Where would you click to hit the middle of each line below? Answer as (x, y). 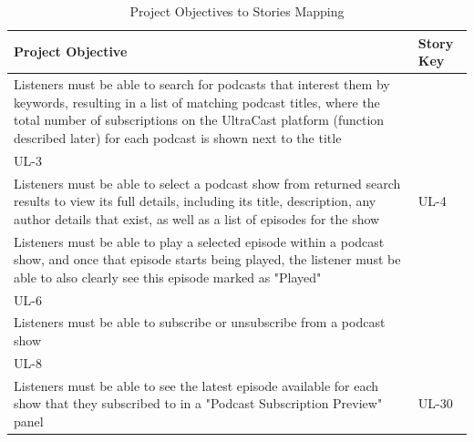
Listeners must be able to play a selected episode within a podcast (199, 241)
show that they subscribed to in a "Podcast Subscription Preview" (198, 403)
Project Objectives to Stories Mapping (237, 11)
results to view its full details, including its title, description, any (195, 201)
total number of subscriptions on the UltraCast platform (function (199, 120)
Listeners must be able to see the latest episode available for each (196, 385)
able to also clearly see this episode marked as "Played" (168, 277)
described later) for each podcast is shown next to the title (178, 137)
